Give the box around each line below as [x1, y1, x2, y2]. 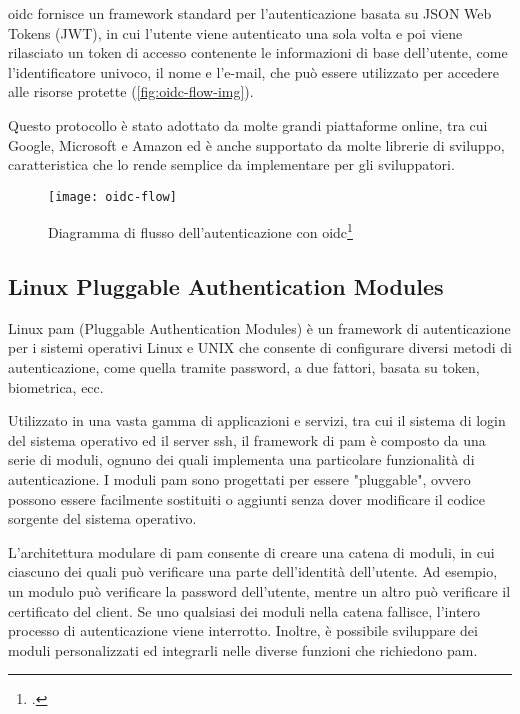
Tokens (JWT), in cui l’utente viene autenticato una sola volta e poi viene [8, 22, 463, 43]
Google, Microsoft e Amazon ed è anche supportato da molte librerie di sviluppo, [8, 134, 505, 155]
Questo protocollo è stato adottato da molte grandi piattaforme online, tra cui [8, 114, 488, 135]
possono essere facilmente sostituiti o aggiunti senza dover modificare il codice [8, 488, 485, 509]
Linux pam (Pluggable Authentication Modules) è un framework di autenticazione [8, 317, 511, 338]
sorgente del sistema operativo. [8, 508, 197, 529]
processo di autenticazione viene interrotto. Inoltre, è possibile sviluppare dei [8, 620, 478, 641]
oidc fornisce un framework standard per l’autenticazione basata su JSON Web [8, 3, 492, 23]
